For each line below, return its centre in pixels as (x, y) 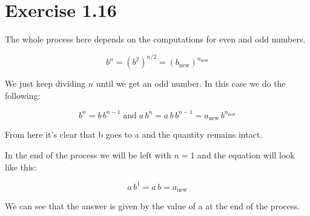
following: (23, 95)
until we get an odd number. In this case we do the (191, 83)
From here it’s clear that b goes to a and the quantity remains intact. (134, 134)
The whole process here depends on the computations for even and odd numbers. (155, 39)
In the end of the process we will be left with (88, 154)
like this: (21, 167)
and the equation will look (246, 154)
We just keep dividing (45, 83)
